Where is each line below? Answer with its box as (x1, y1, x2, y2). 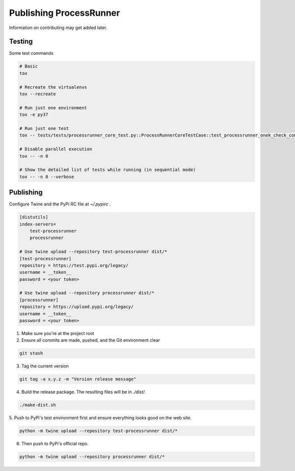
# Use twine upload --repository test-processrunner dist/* (19, 249, 168, 255)
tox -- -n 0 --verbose (19, 174, 74, 179)
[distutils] (19, 214, 49, 220)
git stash (19, 350, 43, 356)
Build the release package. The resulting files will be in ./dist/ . (21, 389, 146, 395)
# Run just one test (19, 126, 69, 131)
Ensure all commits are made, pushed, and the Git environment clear (21, 337, 160, 343)
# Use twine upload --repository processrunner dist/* (19, 290, 154, 296)
